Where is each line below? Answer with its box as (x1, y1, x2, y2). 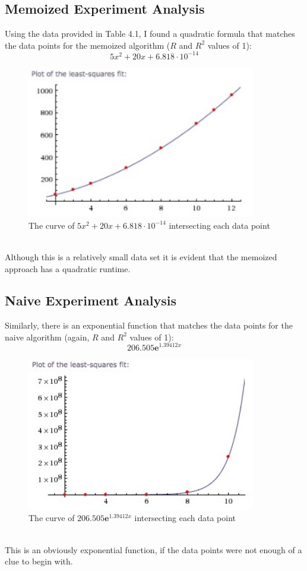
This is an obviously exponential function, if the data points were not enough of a (5, 543, 302, 556)
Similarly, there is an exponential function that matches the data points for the (5, 319, 293, 332)
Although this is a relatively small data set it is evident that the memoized (5, 250, 277, 263)
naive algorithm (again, (5, 330, 90, 343)
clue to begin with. (5, 555, 73, 567)
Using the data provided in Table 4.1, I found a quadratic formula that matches (5, 27, 295, 40)
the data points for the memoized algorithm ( (5, 39, 170, 51)
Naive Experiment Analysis (5, 291, 176, 310)
